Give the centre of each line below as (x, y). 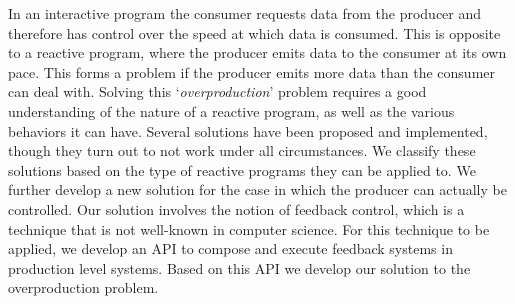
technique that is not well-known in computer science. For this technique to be (249, 228)
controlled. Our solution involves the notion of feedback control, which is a (236, 208)
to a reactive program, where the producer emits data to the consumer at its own (257, 52)
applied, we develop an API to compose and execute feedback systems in (230, 248)
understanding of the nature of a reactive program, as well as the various (231, 110)
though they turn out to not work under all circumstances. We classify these (242, 150)
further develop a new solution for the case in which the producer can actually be (257, 189)
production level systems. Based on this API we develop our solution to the (239, 267)
